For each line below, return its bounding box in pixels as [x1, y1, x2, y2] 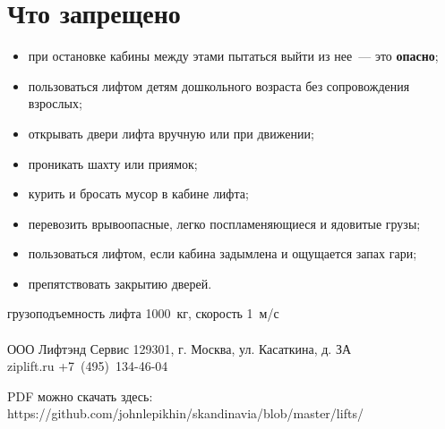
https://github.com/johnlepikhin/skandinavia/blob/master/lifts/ [7, 404, 364, 423]
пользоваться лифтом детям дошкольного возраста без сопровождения [28, 76, 410, 95]
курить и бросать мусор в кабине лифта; [28, 184, 249, 203]
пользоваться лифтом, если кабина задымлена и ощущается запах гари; [28, 244, 417, 263]
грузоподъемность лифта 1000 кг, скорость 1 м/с [7, 304, 279, 323]
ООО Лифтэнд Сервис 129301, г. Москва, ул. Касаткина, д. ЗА [7, 339, 352, 357]
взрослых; [28, 94, 82, 113]
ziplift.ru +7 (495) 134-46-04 [7, 357, 168, 375]
